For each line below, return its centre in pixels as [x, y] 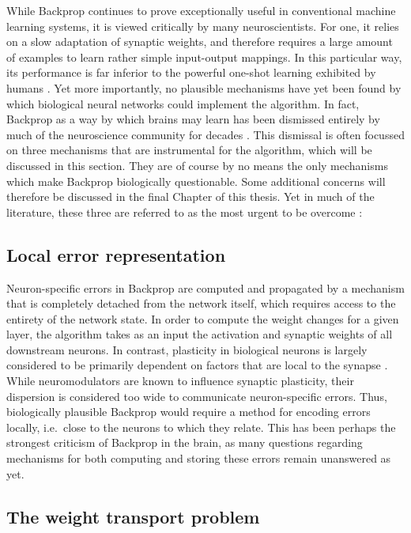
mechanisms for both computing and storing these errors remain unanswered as [199, 458]
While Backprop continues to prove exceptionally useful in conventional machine [201, 10]
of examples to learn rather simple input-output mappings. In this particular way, [204, 57]
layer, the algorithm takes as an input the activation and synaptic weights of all [200, 334]
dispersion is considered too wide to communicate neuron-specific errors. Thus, [197, 396]
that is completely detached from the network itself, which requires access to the [201, 303]
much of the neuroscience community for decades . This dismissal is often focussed [205, 134]
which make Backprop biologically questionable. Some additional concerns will [196, 181]
